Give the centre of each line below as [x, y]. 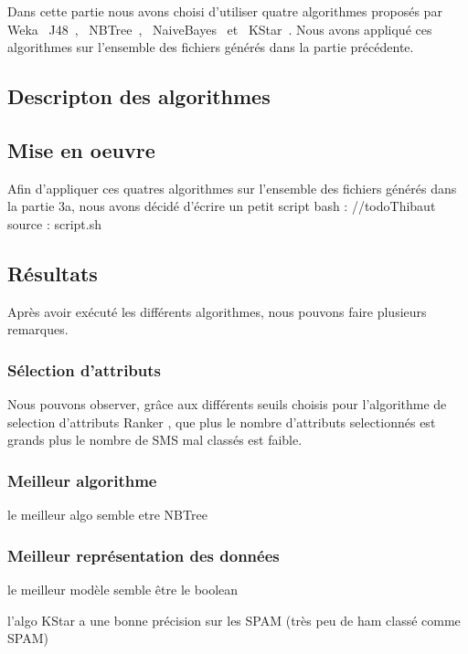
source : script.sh [54, 223]
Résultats [53, 273]
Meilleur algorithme [82, 480]
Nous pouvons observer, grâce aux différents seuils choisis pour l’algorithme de [227, 404]
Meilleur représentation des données [144, 555]
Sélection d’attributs [84, 369]
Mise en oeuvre [81, 149]
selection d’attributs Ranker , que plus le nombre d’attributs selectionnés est [222, 422]
